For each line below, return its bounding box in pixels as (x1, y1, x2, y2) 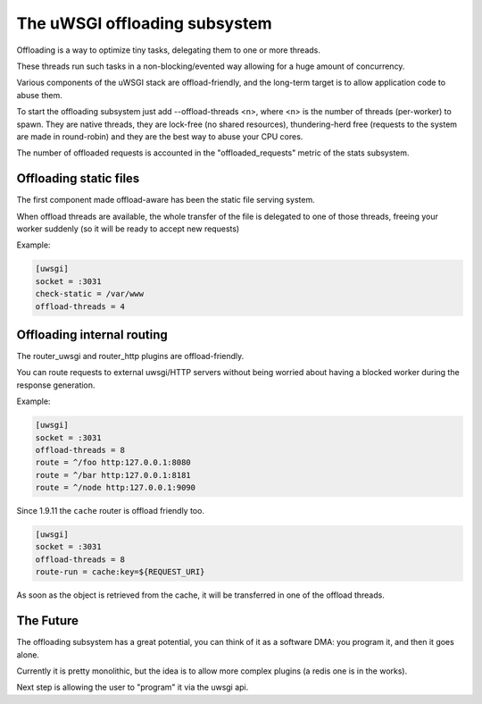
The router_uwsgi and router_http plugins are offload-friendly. (16, 351, 245, 362)
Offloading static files (16, 171, 140, 187)
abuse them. (16, 89, 62, 100)
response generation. (16, 380, 96, 390)
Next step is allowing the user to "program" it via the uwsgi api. (16, 682, 249, 692)
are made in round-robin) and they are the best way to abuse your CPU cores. (16, 130, 303, 142)
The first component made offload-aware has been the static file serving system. (16, 195, 316, 205)
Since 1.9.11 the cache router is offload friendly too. (16, 506, 205, 516)
